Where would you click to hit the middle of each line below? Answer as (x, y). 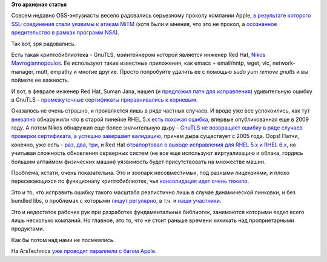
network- (284, 63)
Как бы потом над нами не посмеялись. (63, 240)
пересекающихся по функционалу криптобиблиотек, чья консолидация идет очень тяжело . (130, 181)
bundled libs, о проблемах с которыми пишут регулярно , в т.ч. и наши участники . (116, 201)
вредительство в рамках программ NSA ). (65, 33)
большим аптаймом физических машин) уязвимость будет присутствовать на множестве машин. (138, 162)
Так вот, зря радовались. (43, 44)
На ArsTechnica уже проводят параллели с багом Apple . (84, 251)
